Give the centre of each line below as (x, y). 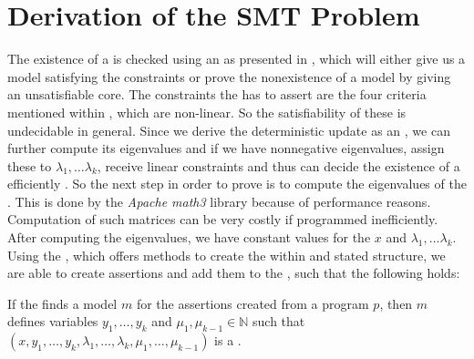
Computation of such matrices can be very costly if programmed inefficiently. (223, 219)
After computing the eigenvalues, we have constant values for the (189, 237)
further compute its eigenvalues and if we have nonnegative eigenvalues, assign (226, 148)
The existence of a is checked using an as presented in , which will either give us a (237, 59)
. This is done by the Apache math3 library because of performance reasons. (219, 201)
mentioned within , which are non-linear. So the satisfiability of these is (207, 112)
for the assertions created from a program (252, 303)
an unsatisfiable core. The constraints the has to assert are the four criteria (217, 94)
